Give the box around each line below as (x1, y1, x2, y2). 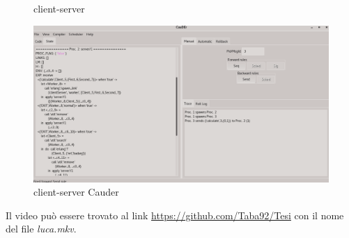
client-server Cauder (33, 185, 119, 199)
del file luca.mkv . (6, 221, 77, 236)
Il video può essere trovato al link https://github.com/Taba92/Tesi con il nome (6, 207, 344, 222)
